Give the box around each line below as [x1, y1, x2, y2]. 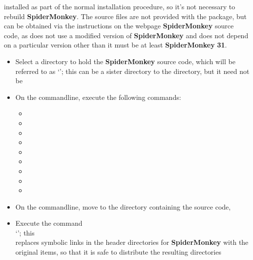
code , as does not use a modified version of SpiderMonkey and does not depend [4, 30, 249, 40]
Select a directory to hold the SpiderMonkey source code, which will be [15, 56, 235, 66]
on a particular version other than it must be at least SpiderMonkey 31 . [4, 40, 227, 50]
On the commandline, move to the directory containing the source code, [15, 201, 231, 212]
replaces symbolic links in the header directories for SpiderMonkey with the [15, 237, 249, 247]
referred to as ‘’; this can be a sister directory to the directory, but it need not [15, 66, 250, 76]
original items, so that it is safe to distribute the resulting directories [15, 247, 221, 257]
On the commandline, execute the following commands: [15, 92, 181, 102]
